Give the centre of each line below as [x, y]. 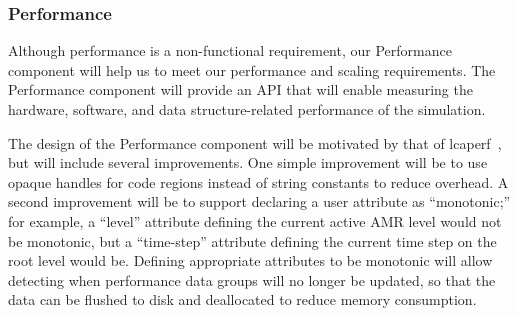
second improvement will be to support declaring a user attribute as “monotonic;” [259, 201]
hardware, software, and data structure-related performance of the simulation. [247, 109]
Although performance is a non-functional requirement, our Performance [230, 50]
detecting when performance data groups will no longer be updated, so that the [252, 279]
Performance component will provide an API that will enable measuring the [240, 89]
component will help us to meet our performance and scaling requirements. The [252, 69]
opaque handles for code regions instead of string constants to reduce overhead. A [258, 181]
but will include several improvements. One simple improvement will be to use [248, 162]
